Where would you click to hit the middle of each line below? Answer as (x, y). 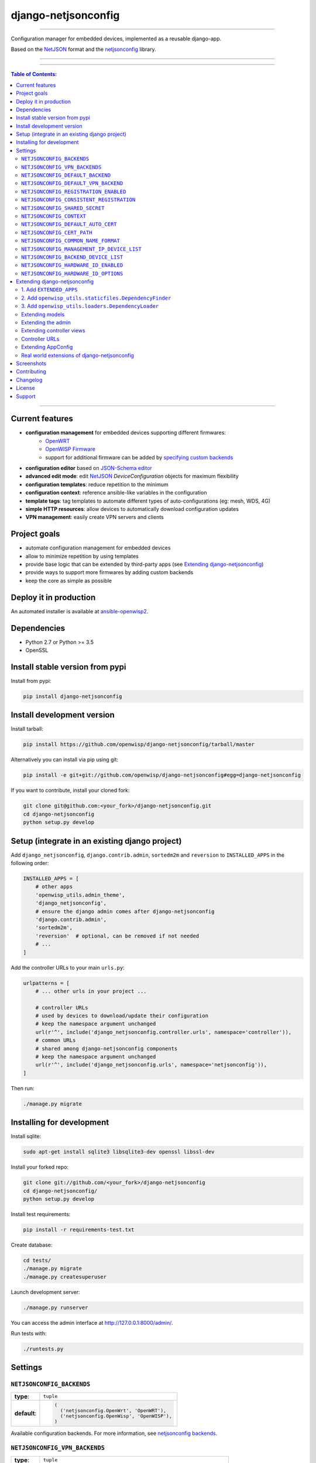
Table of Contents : (34, 74)
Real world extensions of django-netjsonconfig (78, 355)
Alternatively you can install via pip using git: (65, 760)
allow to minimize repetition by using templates (82, 556)
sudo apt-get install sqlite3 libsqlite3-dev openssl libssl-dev (119, 1152)
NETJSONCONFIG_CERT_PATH (57, 232)
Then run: (23, 1088)
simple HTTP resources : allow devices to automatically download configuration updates (132, 509)
